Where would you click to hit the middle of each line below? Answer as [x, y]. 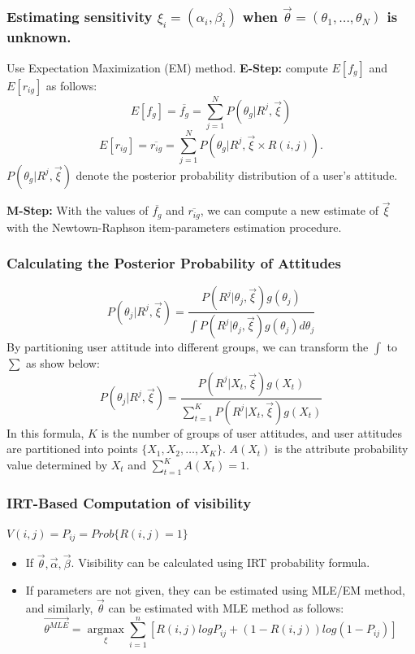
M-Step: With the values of [78, 210]
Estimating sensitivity [80, 16]
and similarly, [59, 608]
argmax [106, 630]
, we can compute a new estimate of [290, 210]
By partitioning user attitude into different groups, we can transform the [188, 347]
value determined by [57, 464]
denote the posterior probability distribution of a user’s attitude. [237, 174]
